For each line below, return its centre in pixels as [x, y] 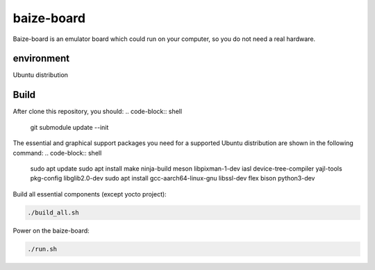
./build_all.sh [53, 212]
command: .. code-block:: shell [57, 153]
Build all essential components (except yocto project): [90, 194]
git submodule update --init [69, 127]
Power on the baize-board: [51, 230]
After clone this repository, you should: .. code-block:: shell [98, 112]
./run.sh [42, 249]
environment [41, 59]
